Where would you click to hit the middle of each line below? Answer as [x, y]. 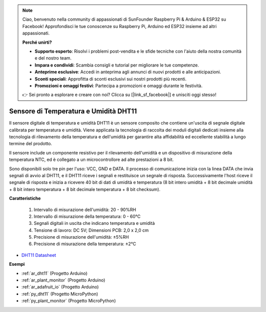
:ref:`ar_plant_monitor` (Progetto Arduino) [63, 280]
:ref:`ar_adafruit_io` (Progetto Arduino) [60, 287]
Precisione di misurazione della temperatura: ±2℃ [85, 244]
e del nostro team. [53, 58]
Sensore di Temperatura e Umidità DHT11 [73, 111]
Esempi [17, 264]
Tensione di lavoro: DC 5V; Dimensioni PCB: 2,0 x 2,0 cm [91, 230]
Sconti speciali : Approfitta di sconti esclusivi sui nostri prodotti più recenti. [111, 79]
